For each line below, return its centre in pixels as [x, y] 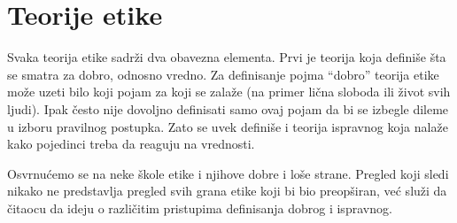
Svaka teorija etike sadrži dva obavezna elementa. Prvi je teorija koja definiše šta [227, 57]
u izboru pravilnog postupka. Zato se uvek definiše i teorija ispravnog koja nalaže [228, 126]
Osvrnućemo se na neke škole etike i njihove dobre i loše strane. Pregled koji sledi [228, 173]
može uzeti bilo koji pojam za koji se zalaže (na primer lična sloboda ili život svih [229, 92]
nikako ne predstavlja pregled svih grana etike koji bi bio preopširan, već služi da [227, 191]
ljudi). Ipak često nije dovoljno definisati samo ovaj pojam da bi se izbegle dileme [228, 108]
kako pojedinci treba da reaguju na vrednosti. [131, 144]
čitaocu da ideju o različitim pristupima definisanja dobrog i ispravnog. [200, 208]
